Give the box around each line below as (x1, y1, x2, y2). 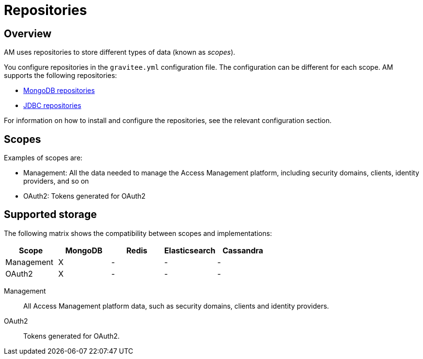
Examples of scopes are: (4, 154, 83, 162)
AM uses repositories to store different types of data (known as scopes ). (4, 48, 235, 57)
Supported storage (4, 208, 97, 221)
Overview (4, 27, 52, 40)
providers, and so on (23, 177, 89, 186)
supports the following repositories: (4, 71, 117, 80)
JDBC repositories (23, 101, 81, 110)
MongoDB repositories (23, 86, 95, 95)
